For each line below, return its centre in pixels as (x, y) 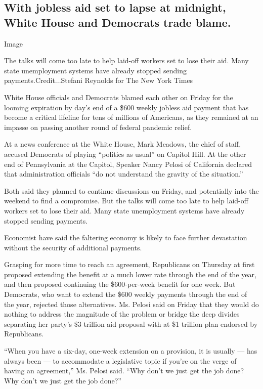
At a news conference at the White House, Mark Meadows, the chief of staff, (123, 144)
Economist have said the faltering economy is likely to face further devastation (126, 237)
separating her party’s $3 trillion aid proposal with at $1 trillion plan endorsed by (131, 323)
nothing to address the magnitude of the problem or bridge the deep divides (122, 314)
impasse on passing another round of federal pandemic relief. (98, 127)
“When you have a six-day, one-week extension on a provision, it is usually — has (131, 351)
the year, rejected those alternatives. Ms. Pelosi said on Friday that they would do (131, 304)
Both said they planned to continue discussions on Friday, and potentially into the (131, 190)
